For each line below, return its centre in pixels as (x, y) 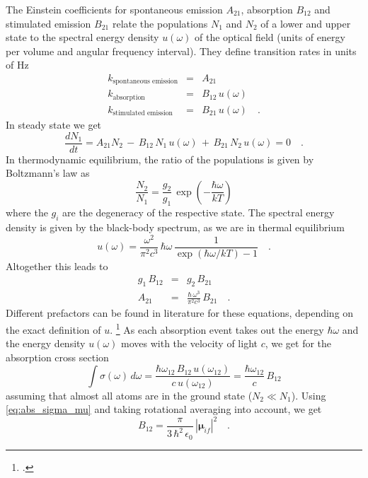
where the (27, 212)
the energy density (46, 343)
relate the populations (160, 23)
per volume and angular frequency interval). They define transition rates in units (181, 51)
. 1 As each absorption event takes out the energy (217, 328)
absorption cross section (57, 357)
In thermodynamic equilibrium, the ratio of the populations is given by (160, 159)
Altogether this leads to (57, 266)
